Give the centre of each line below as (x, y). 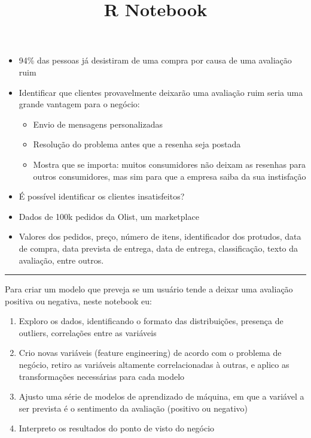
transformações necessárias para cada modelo (102, 376)
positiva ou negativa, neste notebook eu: (78, 300)
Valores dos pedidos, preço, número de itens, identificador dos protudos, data (160, 236)
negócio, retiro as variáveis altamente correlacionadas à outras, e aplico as (154, 365)
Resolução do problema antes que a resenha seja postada (137, 144)
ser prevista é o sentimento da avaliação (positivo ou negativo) (133, 408)
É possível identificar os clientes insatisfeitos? (102, 196)
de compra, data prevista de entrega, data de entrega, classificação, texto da (158, 248)
